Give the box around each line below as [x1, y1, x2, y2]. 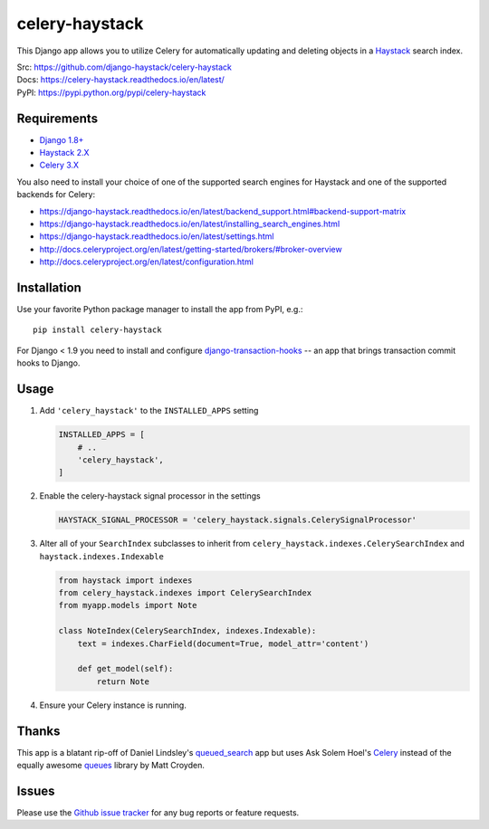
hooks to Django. [16, 357, 81, 368]
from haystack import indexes [58, 575, 193, 586]
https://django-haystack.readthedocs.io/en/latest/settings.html [39, 231, 274, 242]
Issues [16, 783, 55, 798]
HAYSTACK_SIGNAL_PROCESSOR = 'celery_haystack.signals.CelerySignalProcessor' [58, 515, 417, 525]
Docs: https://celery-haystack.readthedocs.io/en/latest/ [16, 74, 225, 85]
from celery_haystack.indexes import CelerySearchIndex [58, 588, 312, 597]
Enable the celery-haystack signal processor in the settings [39, 491, 262, 501]
